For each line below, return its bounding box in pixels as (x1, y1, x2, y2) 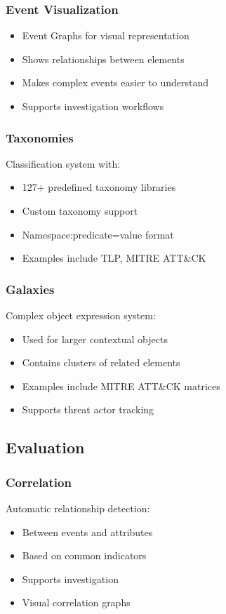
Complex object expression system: (6, 308, 156, 322)
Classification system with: (6, 156, 121, 171)
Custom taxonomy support (22, 203, 138, 218)
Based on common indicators (22, 548, 147, 563)
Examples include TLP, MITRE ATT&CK (22, 251, 206, 265)
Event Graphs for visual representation (22, 28, 190, 43)
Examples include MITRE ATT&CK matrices (22, 378, 220, 393)
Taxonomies (6, 128, 74, 146)
